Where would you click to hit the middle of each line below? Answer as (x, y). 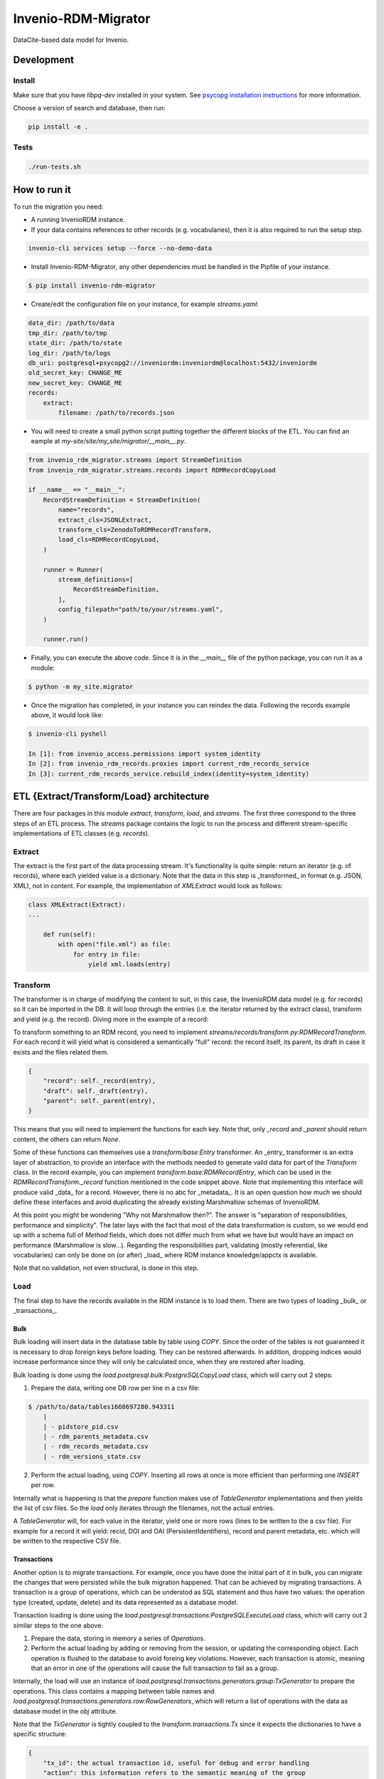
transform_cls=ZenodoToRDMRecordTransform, (135, 530)
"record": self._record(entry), (100, 1081)
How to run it (42, 190)
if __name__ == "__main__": (77, 490)
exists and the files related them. (61, 1052)
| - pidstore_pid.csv (81, 1426)
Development (44, 60)
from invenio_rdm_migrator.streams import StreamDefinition (135, 460)
